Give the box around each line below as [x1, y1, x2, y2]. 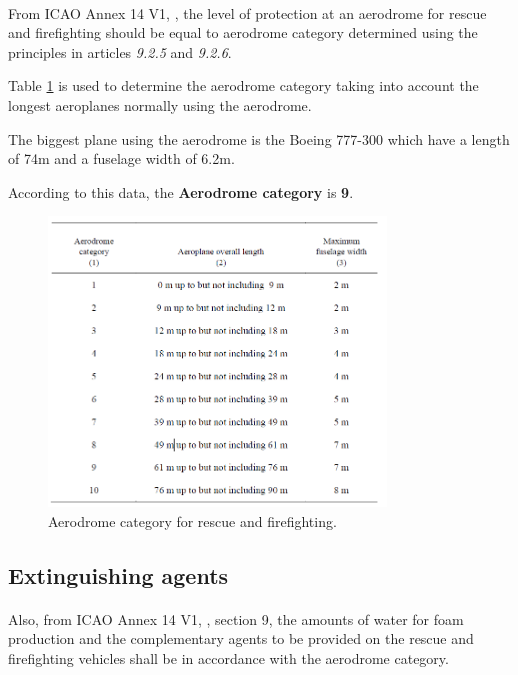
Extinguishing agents [8, 559, 229, 590]
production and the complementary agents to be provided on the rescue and [8, 628, 474, 649]
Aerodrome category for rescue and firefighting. [48, 510, 337, 531]
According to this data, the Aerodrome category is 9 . [8, 181, 354, 202]
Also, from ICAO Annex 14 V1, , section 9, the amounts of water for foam [8, 608, 464, 629]
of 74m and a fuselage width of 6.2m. [8, 148, 235, 169]
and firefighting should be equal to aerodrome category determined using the [8, 22, 478, 43]
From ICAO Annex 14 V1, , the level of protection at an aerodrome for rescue [8, 2, 487, 23]
